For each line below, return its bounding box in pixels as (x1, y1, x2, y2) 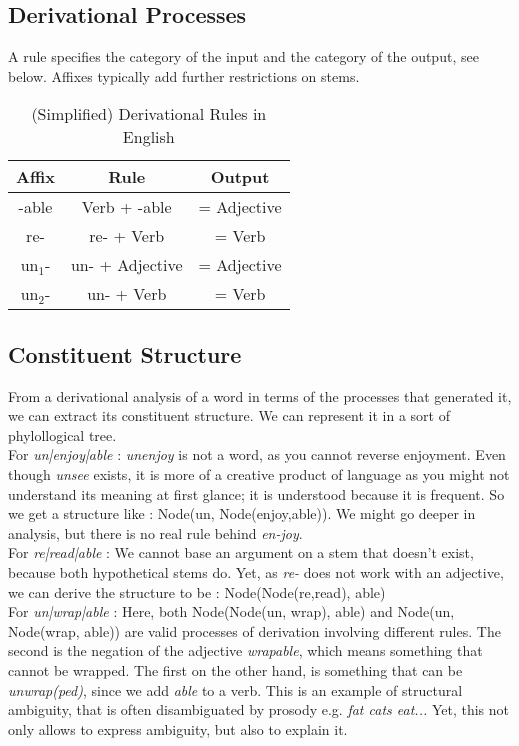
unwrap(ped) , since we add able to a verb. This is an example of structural (8, 679, 463, 700)
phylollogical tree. (8, 424, 117, 445)
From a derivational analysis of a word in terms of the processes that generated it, (8, 385, 512, 406)
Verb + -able (81, 195, 172, 219)
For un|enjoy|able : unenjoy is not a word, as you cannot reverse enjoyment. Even (8, 444, 506, 465)
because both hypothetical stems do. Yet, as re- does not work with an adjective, (8, 561, 504, 582)
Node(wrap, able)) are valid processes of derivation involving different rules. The (8, 620, 501, 641)
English (122, 125, 175, 149)
